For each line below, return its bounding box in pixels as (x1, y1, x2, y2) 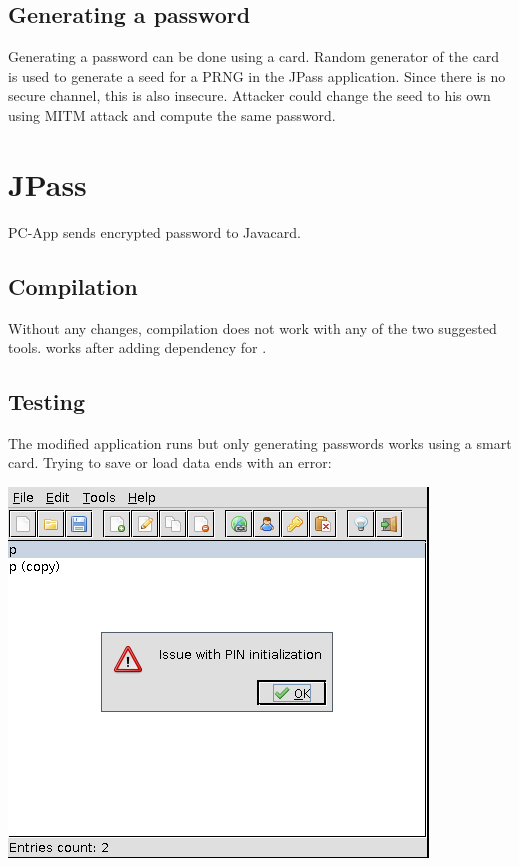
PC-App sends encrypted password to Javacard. (8, 221, 301, 242)
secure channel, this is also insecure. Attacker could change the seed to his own (8, 85, 491, 106)
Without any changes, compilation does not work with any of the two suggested (8, 317, 497, 338)
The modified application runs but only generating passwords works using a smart (8, 432, 512, 453)
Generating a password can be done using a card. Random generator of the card (8, 46, 500, 67)
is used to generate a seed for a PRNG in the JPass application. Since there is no (8, 65, 506, 86)
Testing (8, 386, 85, 417)
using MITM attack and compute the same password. (8, 104, 336, 125)
